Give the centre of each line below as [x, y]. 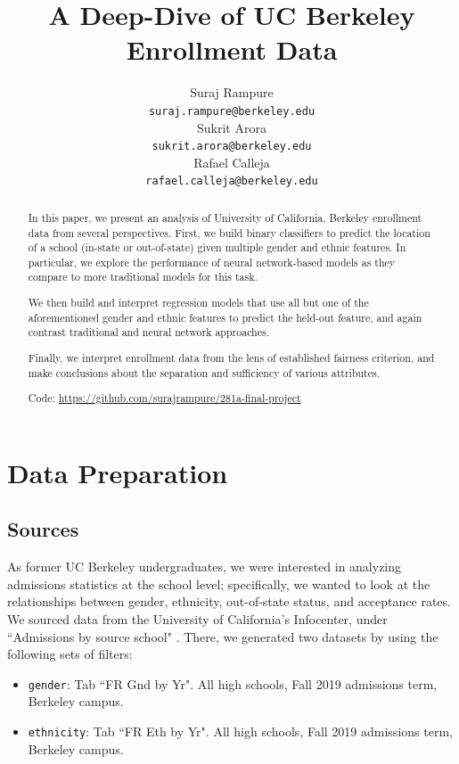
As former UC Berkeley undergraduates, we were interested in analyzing [205, 567]
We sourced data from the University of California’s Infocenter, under [197, 618]
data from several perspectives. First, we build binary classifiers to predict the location [229, 232]
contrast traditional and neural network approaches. [148, 332]
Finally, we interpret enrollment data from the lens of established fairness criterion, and [231, 357]
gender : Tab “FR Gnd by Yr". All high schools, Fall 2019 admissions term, [233, 683]
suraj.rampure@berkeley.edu [232, 111]
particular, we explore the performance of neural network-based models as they [212, 262]
